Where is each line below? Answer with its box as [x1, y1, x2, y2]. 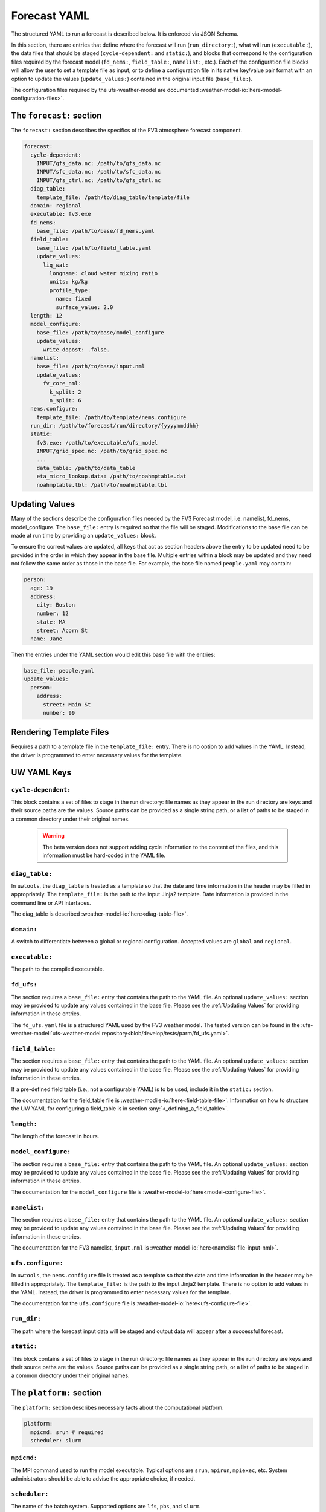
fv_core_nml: [43, 380, 81, 387]
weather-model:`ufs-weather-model [11, 1030, 101, 1037]
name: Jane [30, 635, 63, 642]
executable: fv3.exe [30, 210, 91, 218]
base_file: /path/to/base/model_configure [36, 329, 164, 336]
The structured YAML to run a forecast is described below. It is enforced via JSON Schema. [11, 30, 238, 37]
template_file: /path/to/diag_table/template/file [36, 194, 190, 201]
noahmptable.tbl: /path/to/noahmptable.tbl [36, 481, 167, 488]
